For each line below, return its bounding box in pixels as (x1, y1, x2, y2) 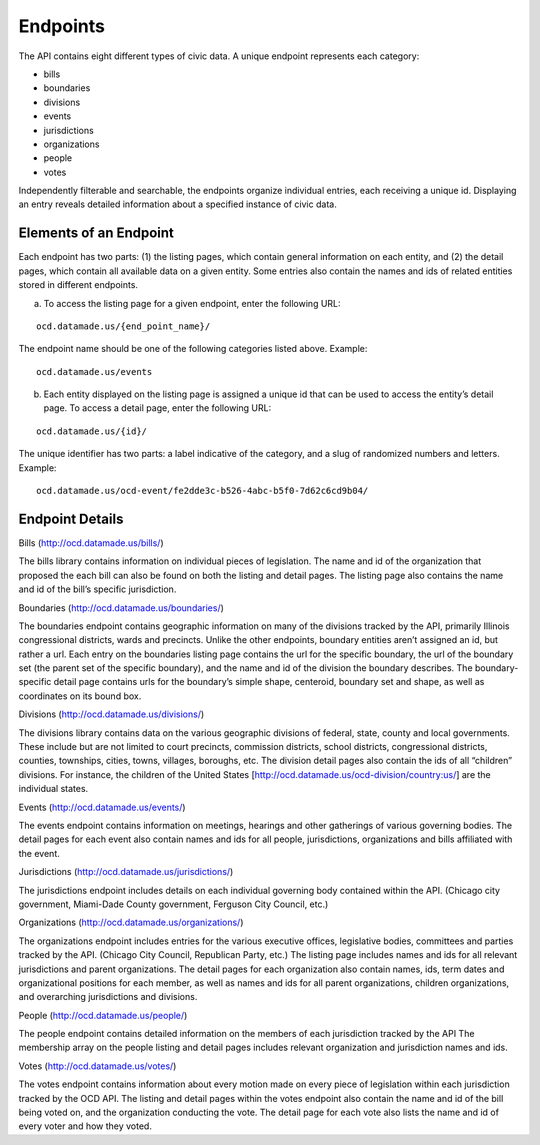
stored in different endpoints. (18, 279, 139, 291)
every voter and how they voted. (18, 1120, 152, 1132)
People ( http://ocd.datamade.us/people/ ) (18, 1009, 188, 1021)
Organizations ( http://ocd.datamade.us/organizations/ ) (18, 916, 244, 929)
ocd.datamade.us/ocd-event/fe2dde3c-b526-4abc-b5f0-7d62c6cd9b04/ (36, 485, 369, 497)
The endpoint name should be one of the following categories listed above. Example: (18, 343, 368, 355)
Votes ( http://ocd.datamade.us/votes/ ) (18, 1060, 177, 1072)
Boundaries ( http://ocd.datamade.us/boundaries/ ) (18, 601, 225, 614)
